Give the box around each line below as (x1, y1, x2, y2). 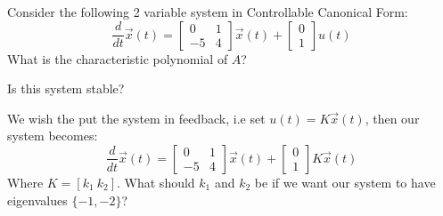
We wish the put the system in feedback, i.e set (7, 108, 266, 127)
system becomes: (7, 126, 98, 145)
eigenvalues (7, 190, 68, 209)
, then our (365, 108, 420, 127)
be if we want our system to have (254, 172, 436, 191)
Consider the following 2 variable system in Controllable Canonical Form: (7, 3, 408, 20)
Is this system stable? (7, 79, 125, 98)
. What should (117, 172, 195, 191)
